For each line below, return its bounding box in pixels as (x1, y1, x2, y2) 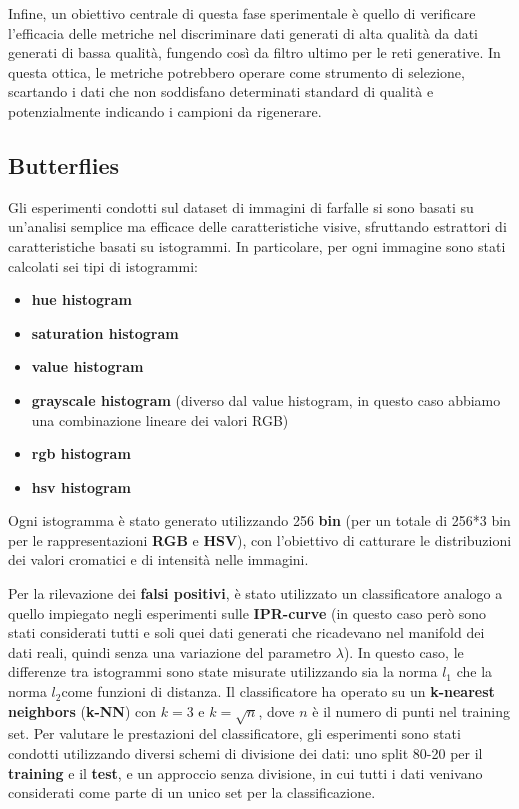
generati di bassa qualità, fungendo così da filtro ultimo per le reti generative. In (8, 42, 501, 63)
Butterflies (8, 149, 120, 180)
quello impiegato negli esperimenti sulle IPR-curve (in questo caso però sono (8, 602, 486, 623)
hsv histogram (31, 476, 131, 497)
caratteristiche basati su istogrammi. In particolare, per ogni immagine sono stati (8, 235, 506, 256)
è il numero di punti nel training (312, 700, 510, 721)
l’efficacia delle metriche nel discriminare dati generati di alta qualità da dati (8, 22, 479, 43)
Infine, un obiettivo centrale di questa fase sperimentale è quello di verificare (8, 3, 476, 23)
